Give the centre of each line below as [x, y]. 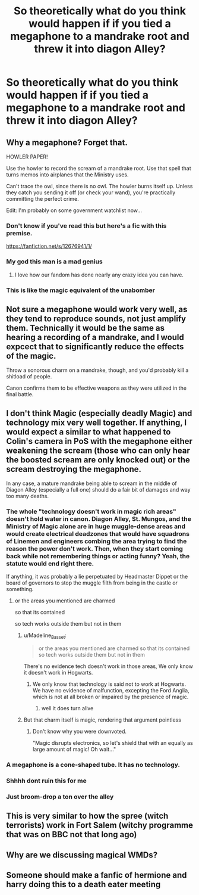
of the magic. [31, 356]
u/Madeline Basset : [45, 636]
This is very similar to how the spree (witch [87, 816]
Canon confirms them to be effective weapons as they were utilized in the [97, 388]
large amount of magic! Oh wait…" [74, 750]
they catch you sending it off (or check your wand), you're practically [91, 192]
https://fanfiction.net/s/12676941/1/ [49, 246]
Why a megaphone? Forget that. [67, 142]
